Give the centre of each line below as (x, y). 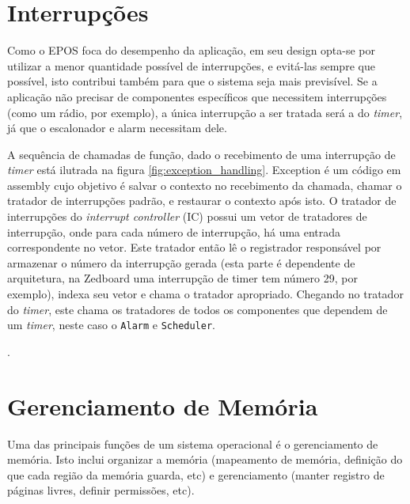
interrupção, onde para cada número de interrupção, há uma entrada (174, 231)
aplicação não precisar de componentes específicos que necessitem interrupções (197, 96)
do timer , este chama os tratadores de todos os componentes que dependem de (197, 309)
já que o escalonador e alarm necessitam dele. (117, 128)
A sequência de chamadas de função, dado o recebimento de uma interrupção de (201, 154)
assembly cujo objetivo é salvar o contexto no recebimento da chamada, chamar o (205, 185)
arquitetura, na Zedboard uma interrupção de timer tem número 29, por (182, 278)
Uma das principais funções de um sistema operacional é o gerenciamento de (193, 443)
